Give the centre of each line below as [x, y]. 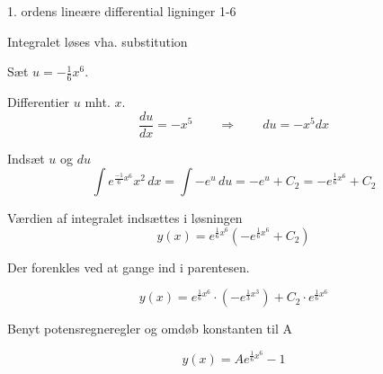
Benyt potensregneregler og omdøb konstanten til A [150, 329]
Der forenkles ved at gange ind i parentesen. [129, 267]
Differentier [39, 102]
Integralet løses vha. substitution [98, 41]
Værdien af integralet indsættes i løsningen [125, 218]
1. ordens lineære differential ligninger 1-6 [122, 11]
